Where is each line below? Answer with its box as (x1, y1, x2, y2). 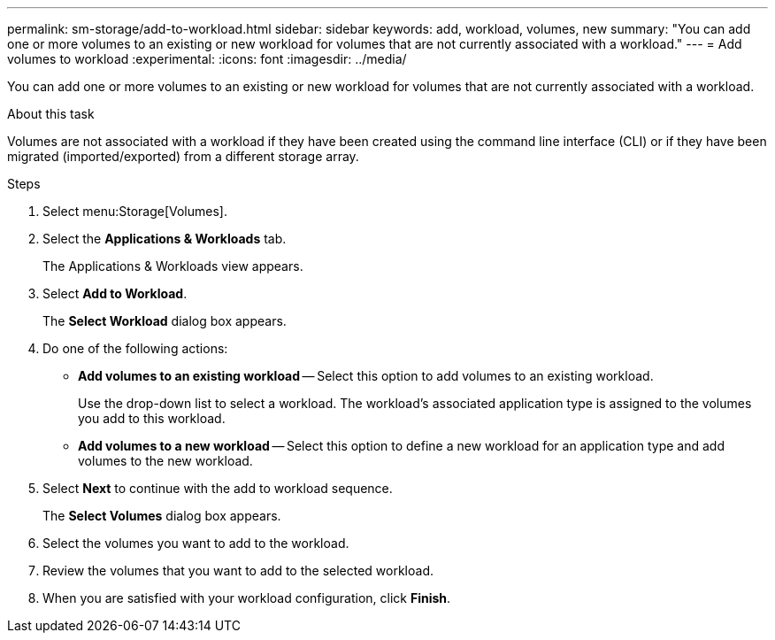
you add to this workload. (78, 411, 226, 426)
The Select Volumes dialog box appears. (42, 508, 281, 523)
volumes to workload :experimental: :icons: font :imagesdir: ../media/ (7, 51, 407, 66)
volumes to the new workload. (78, 453, 253, 468)
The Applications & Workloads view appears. (42, 258, 303, 274)
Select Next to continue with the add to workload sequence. (42, 481, 393, 496)
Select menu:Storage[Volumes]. (42, 204, 227, 219)
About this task (7, 106, 95, 121)
